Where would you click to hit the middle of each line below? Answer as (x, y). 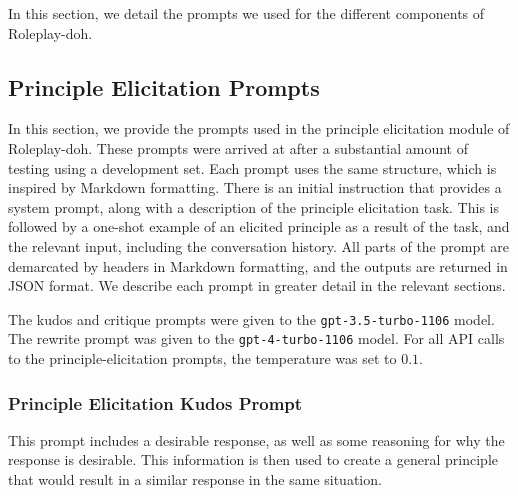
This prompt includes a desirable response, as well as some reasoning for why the (256, 439)
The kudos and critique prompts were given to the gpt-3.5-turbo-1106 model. (251, 318)
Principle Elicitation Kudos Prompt (155, 402)
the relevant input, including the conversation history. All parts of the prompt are (259, 245)
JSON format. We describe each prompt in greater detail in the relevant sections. (257, 285)
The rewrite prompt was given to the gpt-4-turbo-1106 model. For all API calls (256, 338)
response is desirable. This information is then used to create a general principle (253, 459)
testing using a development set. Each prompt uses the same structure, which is (252, 167)
